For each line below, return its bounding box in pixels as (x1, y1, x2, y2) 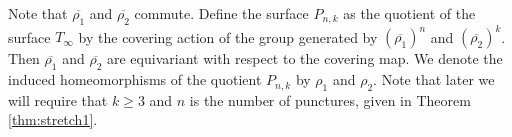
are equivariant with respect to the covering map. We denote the (107, 48, 503, 69)
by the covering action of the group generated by (78, 26, 378, 47)
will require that (8, 89, 108, 110)
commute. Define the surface (134, 3, 309, 23)
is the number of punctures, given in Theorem (189, 89, 471, 110)
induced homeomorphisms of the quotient (8, 69, 262, 90)
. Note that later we (373, 69, 495, 90)
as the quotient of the (343, 3, 476, 23)
